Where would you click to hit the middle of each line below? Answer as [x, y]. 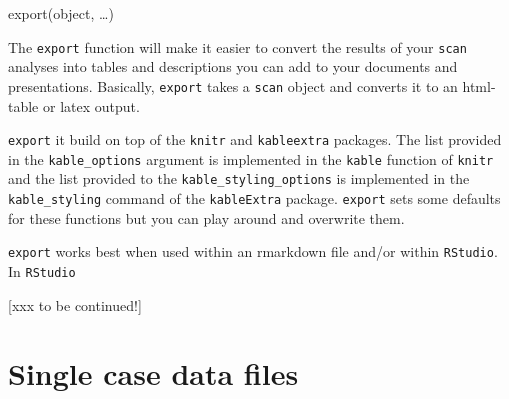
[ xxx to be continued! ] [75, 304]
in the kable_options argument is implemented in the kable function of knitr [251, 158]
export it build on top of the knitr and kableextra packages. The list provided [255, 139]
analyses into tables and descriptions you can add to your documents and [233, 66]
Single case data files [153, 373]
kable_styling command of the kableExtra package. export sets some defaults [254, 198]
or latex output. [91, 105]
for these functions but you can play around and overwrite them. [206, 217]
